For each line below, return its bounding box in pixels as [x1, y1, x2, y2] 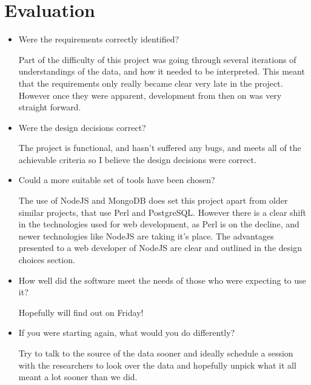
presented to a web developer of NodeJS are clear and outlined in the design [18, 241, 302, 254]
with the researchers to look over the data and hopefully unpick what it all [18, 358, 296, 371]
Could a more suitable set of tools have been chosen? [18, 173, 215, 186]
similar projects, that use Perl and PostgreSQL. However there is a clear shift [18, 206, 306, 218]
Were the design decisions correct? [18, 121, 146, 133]
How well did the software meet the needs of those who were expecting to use [18, 273, 306, 286]
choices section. [18, 253, 75, 266]
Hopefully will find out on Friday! [18, 306, 144, 318]
